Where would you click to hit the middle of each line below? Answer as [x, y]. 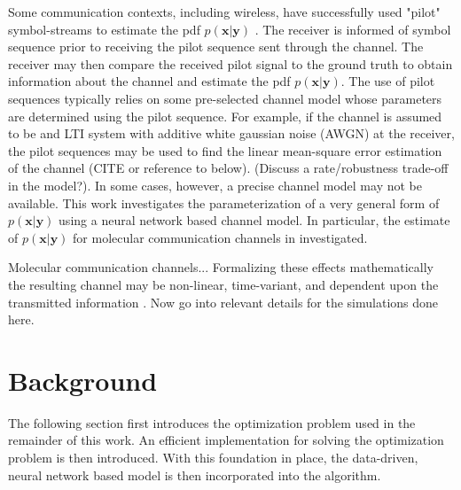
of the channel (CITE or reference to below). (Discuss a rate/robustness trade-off [228, 168]
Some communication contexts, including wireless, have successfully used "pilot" [224, 12]
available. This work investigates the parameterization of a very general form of [224, 202]
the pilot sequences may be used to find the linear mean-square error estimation [225, 150]
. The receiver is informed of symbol [353, 29]
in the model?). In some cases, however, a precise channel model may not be [215, 185]
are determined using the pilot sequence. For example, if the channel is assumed [225, 116]
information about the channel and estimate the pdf [149, 81]
